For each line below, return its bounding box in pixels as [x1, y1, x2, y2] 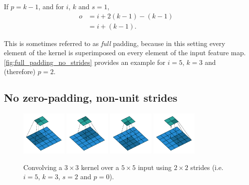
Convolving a [23, 162, 63, 172]
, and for [38, 1, 64, 11]
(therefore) [4, 66, 36, 77]
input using [138, 162, 172, 172]
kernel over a [81, 162, 119, 172]
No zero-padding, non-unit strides [4, 90, 178, 105]
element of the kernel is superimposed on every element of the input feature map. [4, 47, 246, 58]
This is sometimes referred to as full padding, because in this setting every [4, 38, 225, 48]
